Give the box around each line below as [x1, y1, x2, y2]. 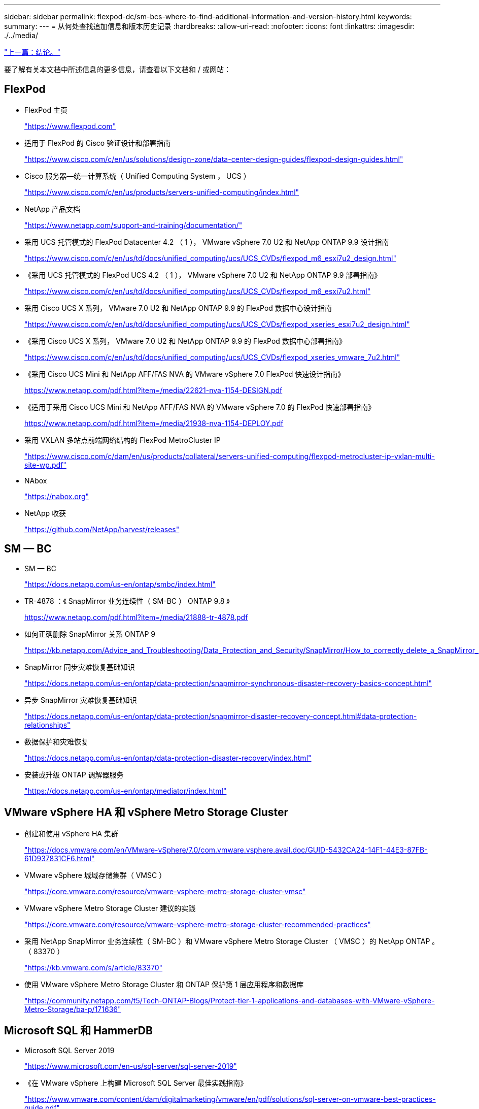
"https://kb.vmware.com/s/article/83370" [24, 963, 163, 972]
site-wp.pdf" [24, 460, 66, 469]
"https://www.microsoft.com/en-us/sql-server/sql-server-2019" [24, 1062, 237, 1071]
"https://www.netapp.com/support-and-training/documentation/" [24, 220, 243, 230]
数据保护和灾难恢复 [24, 737, 88, 746]
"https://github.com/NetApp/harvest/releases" [24, 525, 180, 534]
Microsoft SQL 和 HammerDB [4, 1024, 153, 1037]
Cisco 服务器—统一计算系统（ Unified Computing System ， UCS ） [24, 171, 251, 180]
